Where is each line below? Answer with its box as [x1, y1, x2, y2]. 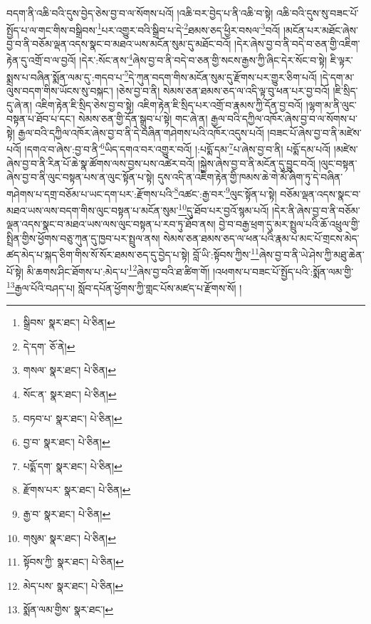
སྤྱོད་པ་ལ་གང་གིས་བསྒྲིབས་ [6, 22, 98, 37]
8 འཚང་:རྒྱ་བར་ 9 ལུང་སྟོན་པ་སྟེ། [174, 184, 277, 201]
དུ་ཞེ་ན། [6, 97, 32, 112]
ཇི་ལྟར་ [330, 53, 353, 68]
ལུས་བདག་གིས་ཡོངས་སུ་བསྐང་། [6, 83, 113, 98]
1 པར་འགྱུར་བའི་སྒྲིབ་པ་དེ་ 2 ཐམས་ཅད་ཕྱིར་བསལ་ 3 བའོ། [97, 20, 281, 37]
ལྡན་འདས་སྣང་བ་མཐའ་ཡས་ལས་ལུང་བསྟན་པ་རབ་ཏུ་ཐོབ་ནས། [6, 217, 216, 232]
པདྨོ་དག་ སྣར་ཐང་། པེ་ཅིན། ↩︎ [23, 458, 122, 473]
